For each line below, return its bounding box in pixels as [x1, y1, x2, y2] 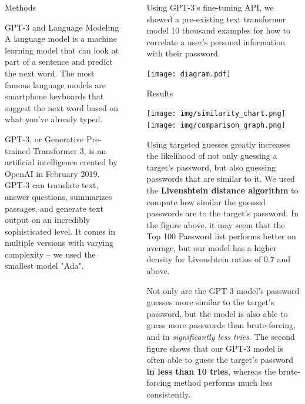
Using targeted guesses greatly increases [146, 138, 290, 150]
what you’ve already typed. [5, 113, 103, 125]
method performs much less [173, 376, 273, 389]
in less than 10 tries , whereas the [146, 365, 276, 377]
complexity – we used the [5, 248, 96, 260]
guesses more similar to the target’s [146, 296, 274, 308]
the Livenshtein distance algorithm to [146, 183, 299, 196]
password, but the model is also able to [146, 307, 288, 319]
